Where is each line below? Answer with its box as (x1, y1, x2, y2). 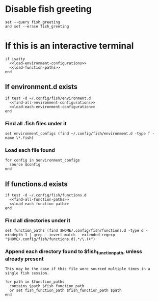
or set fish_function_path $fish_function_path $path (9, 288, 122, 293)
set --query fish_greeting (5, 20, 60, 25)
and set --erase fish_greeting (5, 24, 69, 29)
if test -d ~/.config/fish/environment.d (5, 96, 91, 101)
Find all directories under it (5, 217, 71, 224)
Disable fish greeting (5, 3, 92, 15)
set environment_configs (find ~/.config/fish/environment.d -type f (5, 131, 151, 136)
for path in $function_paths (5, 279, 65, 284)
